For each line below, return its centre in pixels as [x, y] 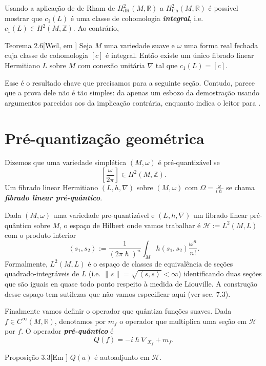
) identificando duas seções [220, 273]
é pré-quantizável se [189, 162]
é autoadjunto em [122, 357]
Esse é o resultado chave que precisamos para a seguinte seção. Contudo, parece [130, 82]
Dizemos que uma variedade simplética [66, 162]
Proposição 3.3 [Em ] [36, 357]
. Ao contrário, [96, 28]
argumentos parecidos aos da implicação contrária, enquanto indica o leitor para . [133, 102]
